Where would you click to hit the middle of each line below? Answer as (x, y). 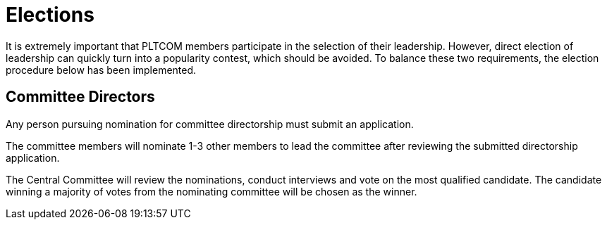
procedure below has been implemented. (101, 70)
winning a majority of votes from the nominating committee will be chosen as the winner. (211, 191)
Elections (50, 15)
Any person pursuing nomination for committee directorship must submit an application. (210, 124)
